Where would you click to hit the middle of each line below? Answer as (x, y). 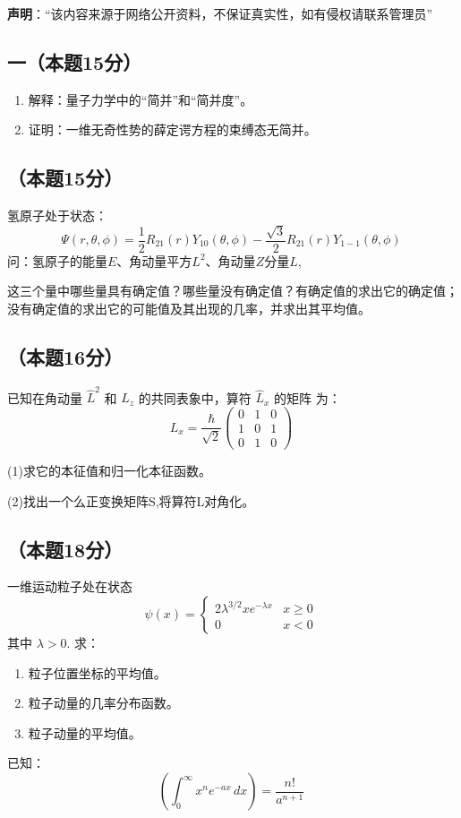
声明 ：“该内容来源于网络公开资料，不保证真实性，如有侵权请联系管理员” (220, 13)
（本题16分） (65, 356)
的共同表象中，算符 (195, 397)
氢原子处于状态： (57, 215)
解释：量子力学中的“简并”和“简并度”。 (141, 99)
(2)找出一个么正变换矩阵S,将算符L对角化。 (131, 500)
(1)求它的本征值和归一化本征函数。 (109, 471)
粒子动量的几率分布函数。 (103, 703)
